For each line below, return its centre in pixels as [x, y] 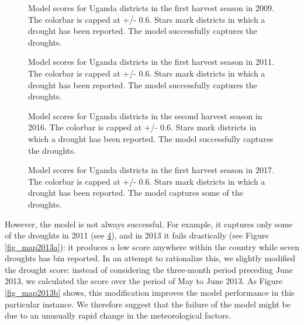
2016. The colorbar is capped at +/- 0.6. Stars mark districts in [142, 127]
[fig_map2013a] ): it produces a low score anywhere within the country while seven [152, 246]
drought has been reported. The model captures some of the [136, 193]
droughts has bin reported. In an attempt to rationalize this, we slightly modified [150, 258]
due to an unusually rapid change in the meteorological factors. [118, 315]
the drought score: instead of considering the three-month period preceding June [149, 269]
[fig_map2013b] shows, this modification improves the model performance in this [150, 293]
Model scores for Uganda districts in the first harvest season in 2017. [151, 170]
